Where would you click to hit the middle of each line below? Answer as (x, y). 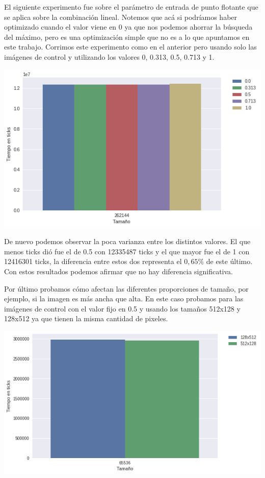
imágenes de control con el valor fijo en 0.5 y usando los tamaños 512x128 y (122, 308)
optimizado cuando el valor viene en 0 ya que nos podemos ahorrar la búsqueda (128, 27)
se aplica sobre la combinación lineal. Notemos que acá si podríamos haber (121, 17)
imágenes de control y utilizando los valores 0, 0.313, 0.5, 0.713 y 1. (109, 56)
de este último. (229, 261)
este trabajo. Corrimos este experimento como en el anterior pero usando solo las (130, 47)
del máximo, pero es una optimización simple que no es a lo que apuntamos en (127, 37)
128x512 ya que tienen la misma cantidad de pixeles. (86, 318)
